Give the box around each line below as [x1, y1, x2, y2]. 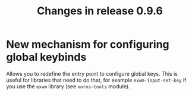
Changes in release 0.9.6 [36, 4, 163, 18]
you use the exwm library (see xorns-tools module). [6, 82, 130, 90]
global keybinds [6, 51, 87, 64]
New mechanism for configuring [6, 38, 169, 51]
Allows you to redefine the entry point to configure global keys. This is [6, 70, 178, 77]
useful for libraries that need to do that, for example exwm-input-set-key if [6, 76, 187, 83]
